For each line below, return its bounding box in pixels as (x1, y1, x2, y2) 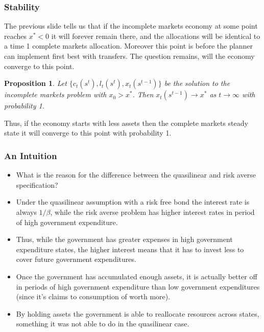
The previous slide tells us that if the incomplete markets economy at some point (4, 20, 258, 31)
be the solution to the (164, 78, 230, 88)
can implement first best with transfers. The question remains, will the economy (4, 51, 255, 61)
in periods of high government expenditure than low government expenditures (16, 281, 260, 292)
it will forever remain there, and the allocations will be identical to (51, 30, 260, 41)
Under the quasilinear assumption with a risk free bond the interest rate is (16, 196, 250, 207)
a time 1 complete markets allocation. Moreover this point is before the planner (4, 40, 253, 51)
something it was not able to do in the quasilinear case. (16, 318, 189, 329)
